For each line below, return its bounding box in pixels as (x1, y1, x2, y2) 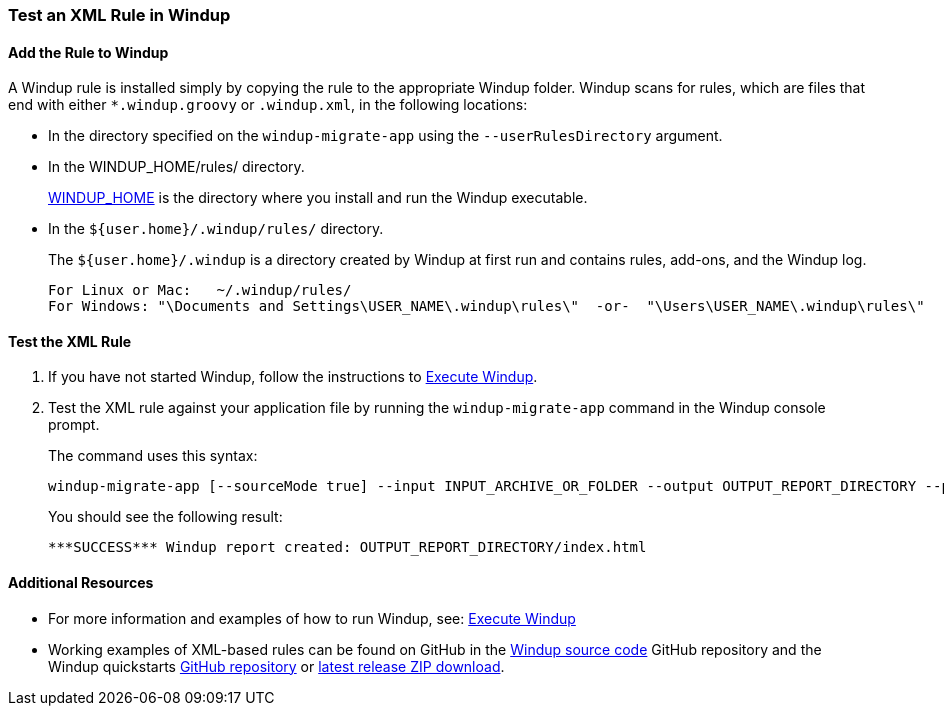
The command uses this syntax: (48, 447, 258, 465)
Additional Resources (8, 574, 154, 592)
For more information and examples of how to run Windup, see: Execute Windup (48, 609, 576, 627)
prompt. (48, 416, 100, 434)
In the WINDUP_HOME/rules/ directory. (48, 158, 305, 176)
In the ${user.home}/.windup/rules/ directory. (48, 220, 384, 238)
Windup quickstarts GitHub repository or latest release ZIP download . (48, 657, 505, 675)
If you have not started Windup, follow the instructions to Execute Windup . (48, 368, 538, 386)
